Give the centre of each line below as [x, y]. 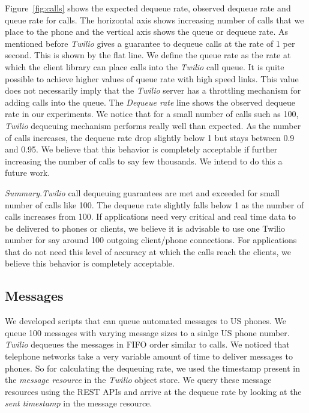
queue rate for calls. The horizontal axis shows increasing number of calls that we [154, 20]
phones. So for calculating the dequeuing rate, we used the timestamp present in [152, 368]
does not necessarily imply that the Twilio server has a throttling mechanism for [153, 90]
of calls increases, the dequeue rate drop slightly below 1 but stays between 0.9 [150, 137]
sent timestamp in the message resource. [79, 403]
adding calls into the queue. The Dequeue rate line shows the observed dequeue [150, 102]
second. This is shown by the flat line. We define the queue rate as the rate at [148, 55]
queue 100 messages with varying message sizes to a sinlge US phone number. [147, 332]
